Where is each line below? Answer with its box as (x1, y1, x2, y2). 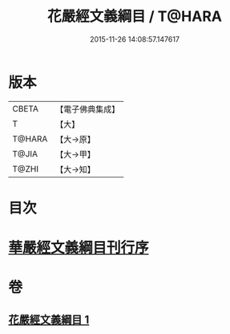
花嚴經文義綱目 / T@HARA (46, 7, 223, 26)
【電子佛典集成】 (55, 104, 120, 115)
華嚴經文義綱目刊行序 (8, 238, 150, 257)
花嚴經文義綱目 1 (8, 312, 90, 326)
